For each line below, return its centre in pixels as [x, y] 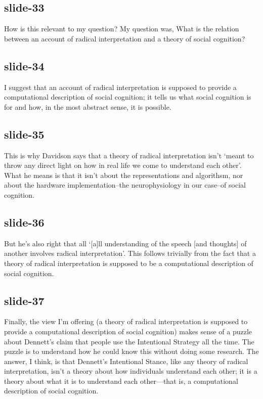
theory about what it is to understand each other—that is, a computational [121, 381]
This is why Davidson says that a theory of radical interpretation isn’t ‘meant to [129, 155]
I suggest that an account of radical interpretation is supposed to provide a [120, 87]
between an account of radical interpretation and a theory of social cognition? [125, 38]
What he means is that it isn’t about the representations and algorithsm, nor [124, 175]
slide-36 [24, 222]
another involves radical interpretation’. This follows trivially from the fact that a [130, 253]
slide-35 [24, 134]
